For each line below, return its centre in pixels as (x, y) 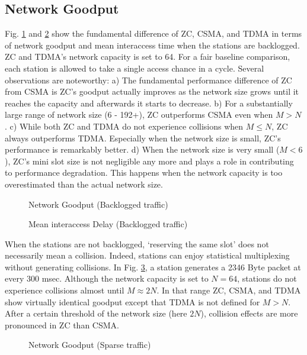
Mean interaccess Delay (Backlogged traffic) (108, 224)
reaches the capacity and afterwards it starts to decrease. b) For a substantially (149, 103)
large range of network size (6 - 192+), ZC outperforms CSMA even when (139, 114)
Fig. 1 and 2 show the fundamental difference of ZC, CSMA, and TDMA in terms (153, 33)
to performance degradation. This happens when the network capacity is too (144, 172)
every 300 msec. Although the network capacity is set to (107, 278)
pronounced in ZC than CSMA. (62, 325)
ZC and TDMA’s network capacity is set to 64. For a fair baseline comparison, (148, 57)
